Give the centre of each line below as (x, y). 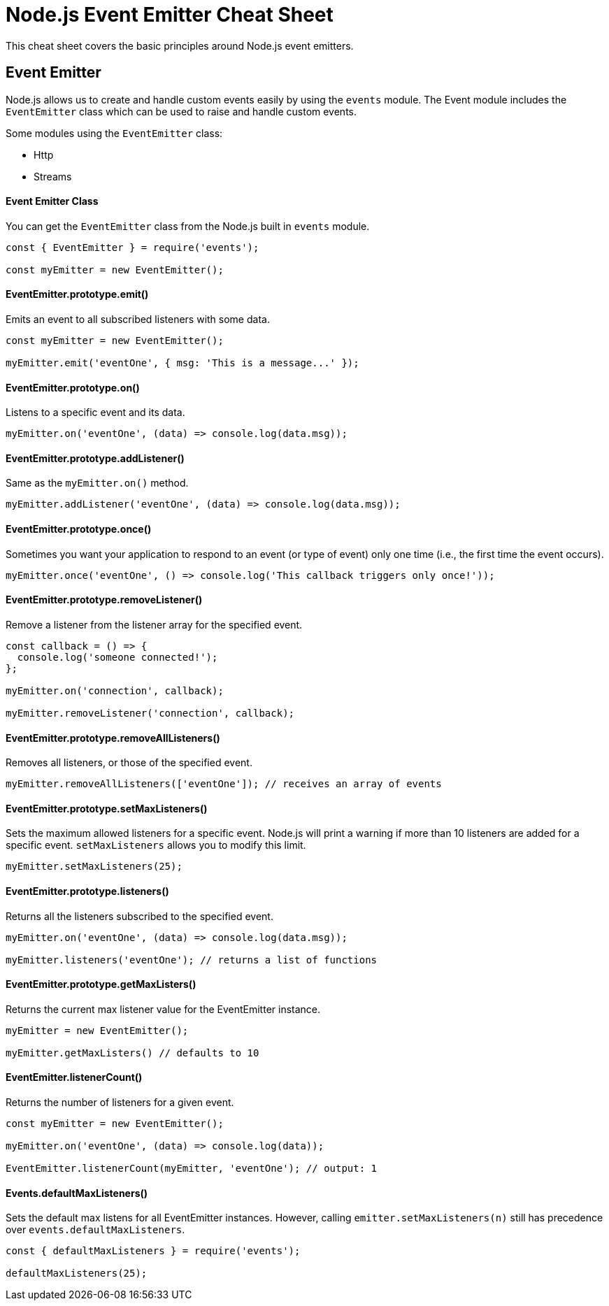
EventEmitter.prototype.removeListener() (104, 600)
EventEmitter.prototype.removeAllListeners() (113, 738)
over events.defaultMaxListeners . (95, 1230)
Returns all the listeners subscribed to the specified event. (139, 916)
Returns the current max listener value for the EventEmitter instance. (163, 1009)
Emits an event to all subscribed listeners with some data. (138, 320)
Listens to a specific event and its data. (95, 412)
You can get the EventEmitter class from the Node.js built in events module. (188, 226)
